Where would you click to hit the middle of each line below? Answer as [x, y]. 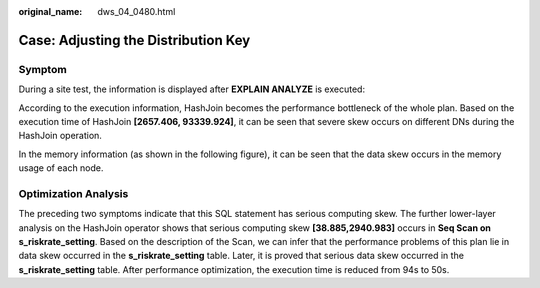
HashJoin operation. [60, 136]
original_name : [50, 11]
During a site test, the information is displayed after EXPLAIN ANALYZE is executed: [191, 89]
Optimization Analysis [73, 193]
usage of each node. [61, 168]
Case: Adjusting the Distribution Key [134, 40]
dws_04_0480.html [136, 11]
